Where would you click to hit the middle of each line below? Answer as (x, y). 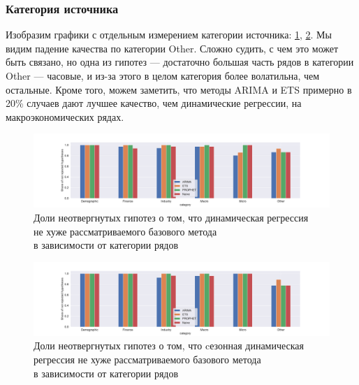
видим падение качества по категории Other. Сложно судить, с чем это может (172, 48)
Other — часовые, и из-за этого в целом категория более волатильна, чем (163, 75)
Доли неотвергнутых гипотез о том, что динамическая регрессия (171, 217)
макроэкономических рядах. (65, 116)
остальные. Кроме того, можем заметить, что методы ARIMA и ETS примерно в (179, 89)
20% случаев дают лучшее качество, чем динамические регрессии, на (154, 103)
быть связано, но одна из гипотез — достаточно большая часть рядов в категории (180, 62)
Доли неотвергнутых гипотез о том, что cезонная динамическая (169, 346)
